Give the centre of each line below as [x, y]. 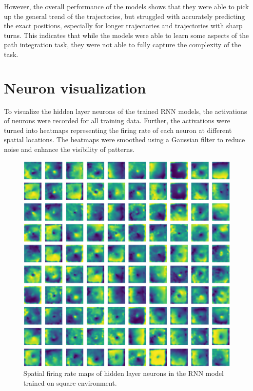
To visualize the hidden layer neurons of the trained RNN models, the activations [126, 111]
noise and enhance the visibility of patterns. [69, 149]
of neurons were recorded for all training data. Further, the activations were [117, 121]
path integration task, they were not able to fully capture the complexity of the [123, 45]
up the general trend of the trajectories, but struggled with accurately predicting [125, 16]
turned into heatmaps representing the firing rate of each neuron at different [118, 130]
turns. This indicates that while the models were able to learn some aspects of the [126, 35]
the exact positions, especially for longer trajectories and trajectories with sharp [123, 26]
